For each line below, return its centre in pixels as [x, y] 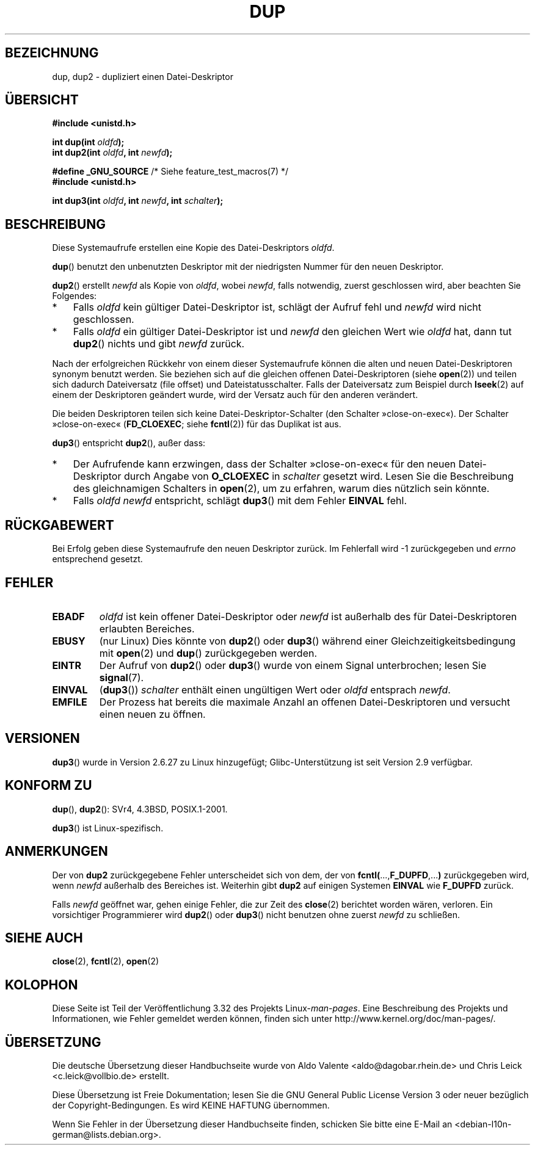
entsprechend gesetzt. [97, 559]
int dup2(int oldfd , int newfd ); [112, 153]
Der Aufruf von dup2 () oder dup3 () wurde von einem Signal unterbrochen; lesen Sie [293, 665]
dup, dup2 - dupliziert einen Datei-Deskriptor [143, 76]
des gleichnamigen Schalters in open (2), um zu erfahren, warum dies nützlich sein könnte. [281, 489]
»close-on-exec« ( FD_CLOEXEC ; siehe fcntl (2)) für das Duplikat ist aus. [197, 424]
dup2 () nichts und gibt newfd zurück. [159, 344]
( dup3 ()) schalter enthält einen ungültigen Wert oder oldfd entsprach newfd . [275, 689]
